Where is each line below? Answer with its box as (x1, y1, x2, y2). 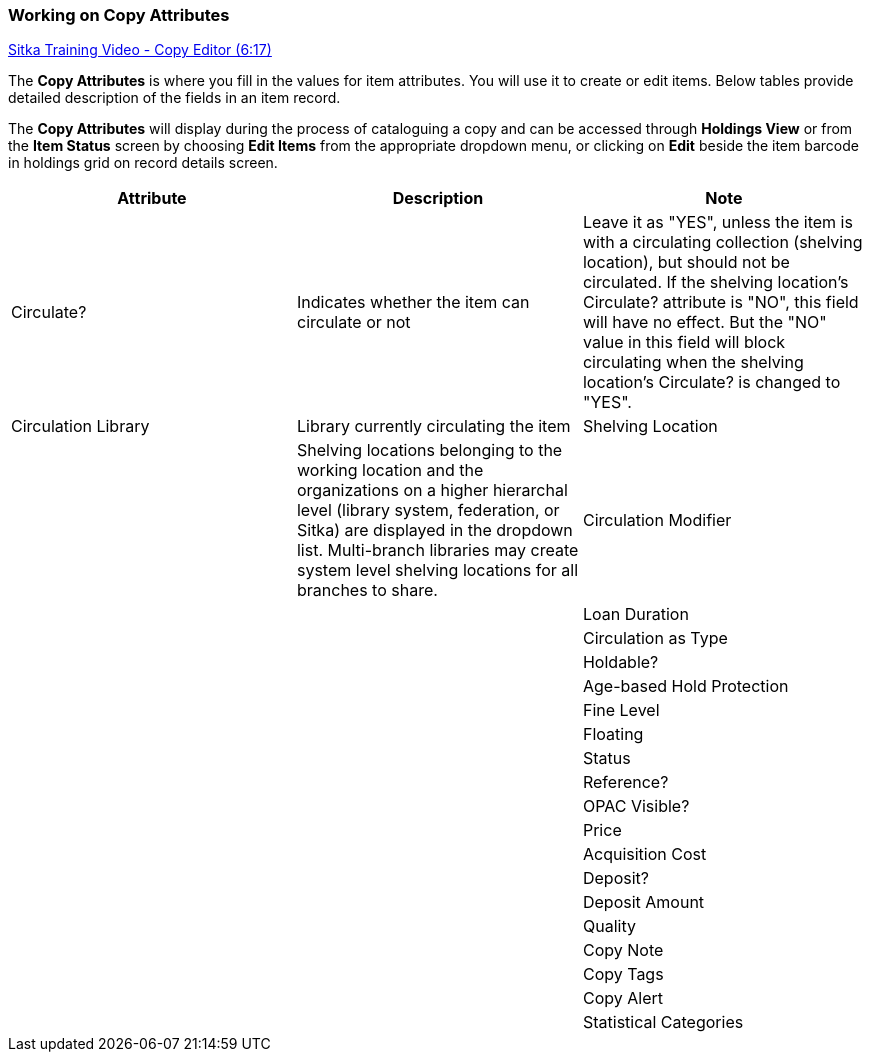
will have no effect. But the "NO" (582, 312, 827, 333)
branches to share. (296, 580, 438, 601)
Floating (582, 724, 644, 745)
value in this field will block (582, 332, 786, 353)
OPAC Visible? (582, 796, 690, 817)
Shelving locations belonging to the (296, 440, 563, 461)
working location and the (296, 460, 484, 481)
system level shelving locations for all (296, 560, 579, 581)
